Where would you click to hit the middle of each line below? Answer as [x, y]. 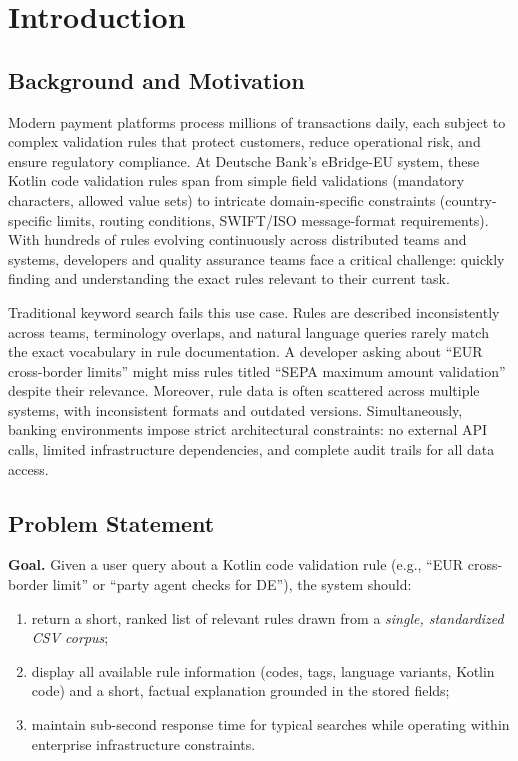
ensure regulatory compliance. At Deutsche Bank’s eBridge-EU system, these [244, 160]
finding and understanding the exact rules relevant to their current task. [229, 278]
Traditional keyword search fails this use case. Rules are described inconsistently [254, 311]
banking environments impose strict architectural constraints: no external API [248, 429]
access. [28, 468]
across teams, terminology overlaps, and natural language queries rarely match [248, 331]
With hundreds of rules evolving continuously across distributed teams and [237, 239]
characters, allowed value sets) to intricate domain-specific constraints [222, 199]
